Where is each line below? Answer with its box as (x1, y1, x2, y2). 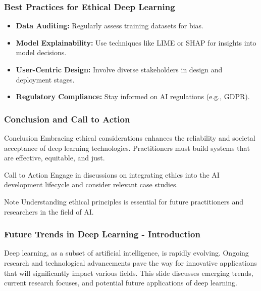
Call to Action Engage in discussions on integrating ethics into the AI (4, 169, 220, 180)
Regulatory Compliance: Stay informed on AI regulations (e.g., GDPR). (16, 91, 250, 102)
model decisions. (16, 47, 67, 58)
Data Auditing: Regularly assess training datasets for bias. (16, 20, 203, 31)
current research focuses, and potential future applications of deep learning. (4, 277, 237, 288)
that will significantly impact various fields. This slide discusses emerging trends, (4, 267, 253, 278)
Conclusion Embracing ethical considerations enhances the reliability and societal (4, 133, 255, 143)
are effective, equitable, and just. (4, 152, 105, 163)
